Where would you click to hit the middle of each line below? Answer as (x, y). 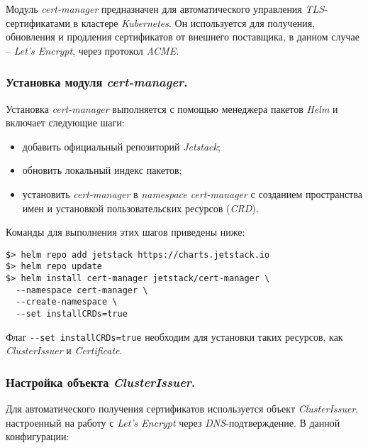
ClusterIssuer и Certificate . (64, 350)
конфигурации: (38, 436)
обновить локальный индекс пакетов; (102, 170)
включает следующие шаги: (65, 122)
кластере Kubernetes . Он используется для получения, (198, 22)
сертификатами (38, 22)
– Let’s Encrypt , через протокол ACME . (93, 50)
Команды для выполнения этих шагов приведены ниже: (126, 232)
